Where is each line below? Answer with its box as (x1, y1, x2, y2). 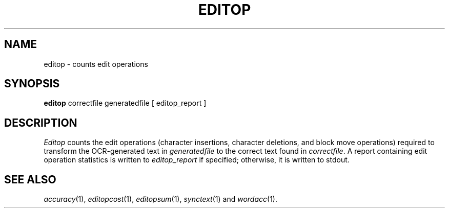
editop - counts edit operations (44, 59, 148, 68)
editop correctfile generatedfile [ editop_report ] (44, 99, 207, 108)
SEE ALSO (4, 173, 56, 186)
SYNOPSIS (4, 77, 60, 90)
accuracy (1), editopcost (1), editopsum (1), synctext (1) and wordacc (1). (44, 195, 277, 204)
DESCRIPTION (4, 116, 77, 129)
